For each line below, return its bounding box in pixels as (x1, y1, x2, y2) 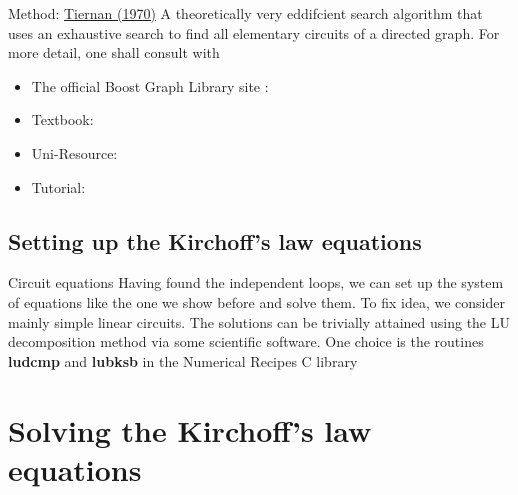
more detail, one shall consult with (8, 42, 220, 63)
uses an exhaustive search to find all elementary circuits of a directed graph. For (8, 22, 500, 43)
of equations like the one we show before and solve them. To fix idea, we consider (8, 291, 505, 312)
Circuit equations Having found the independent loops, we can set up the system (8, 272, 504, 293)
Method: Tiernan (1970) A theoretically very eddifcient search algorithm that (8, 3, 483, 23)
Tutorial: (31, 176, 86, 197)
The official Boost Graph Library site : (31, 75, 269, 96)
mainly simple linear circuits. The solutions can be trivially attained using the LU (8, 311, 510, 332)
